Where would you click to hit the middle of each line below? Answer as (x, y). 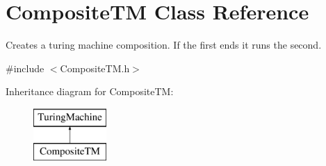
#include (25, 68)
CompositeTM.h (95, 68)
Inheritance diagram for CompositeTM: (90, 91)
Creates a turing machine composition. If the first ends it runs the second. (164, 45)
